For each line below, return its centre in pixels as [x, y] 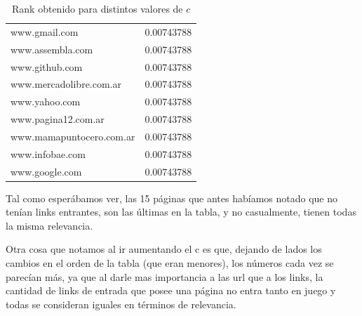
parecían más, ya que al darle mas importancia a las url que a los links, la [165, 276]
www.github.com [47, 66]
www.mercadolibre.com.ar [66, 84]
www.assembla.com [52, 49]
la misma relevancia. [49, 225]
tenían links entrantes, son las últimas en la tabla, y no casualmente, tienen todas [181, 212]
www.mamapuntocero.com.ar [73, 136]
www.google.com [46, 171]
